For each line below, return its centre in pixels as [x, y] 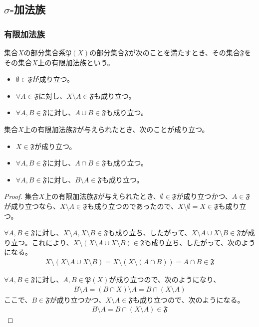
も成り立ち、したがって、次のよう [200, 242]
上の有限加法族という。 [76, 62]
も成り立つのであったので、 [132, 206]
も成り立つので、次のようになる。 [188, 299]
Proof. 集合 [21, 196]
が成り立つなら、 [32, 206]
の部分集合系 [45, 52]
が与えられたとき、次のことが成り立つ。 [143, 129]
